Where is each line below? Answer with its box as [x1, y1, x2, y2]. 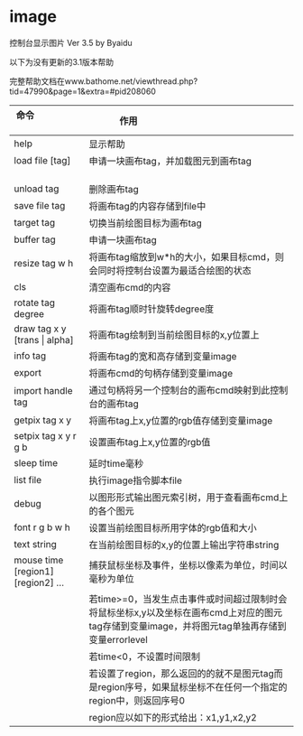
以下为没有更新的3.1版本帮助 [9, 56, 115, 67]
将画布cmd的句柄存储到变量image [88, 367, 233, 379]
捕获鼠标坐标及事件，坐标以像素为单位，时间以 [88, 558, 289, 571]
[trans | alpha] [14, 333, 74, 346]
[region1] [14, 564, 54, 577]
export [14, 366, 42, 378]
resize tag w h [14, 256, 74, 269]
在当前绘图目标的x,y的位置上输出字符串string [88, 538, 280, 551]
